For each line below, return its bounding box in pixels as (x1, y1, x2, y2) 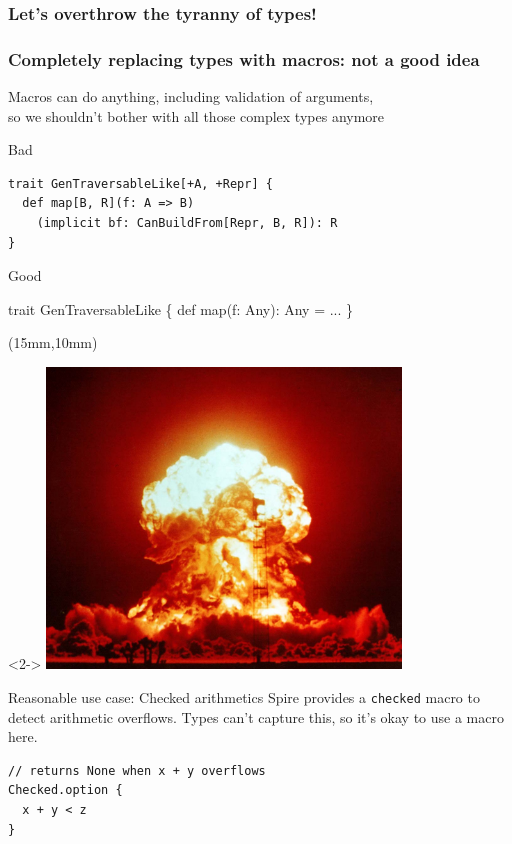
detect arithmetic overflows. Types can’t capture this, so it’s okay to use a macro (8, 706, 504, 727)
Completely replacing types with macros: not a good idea (8, 46, 480, 71)
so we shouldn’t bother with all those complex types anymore (8, 105, 385, 126)
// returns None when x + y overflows (8, 763, 266, 778)
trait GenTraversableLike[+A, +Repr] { (8, 176, 273, 191)
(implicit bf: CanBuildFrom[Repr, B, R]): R (36, 216, 338, 231)
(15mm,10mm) (8, 332, 98, 353)
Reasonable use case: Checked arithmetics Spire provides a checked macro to (8, 686, 480, 707)
